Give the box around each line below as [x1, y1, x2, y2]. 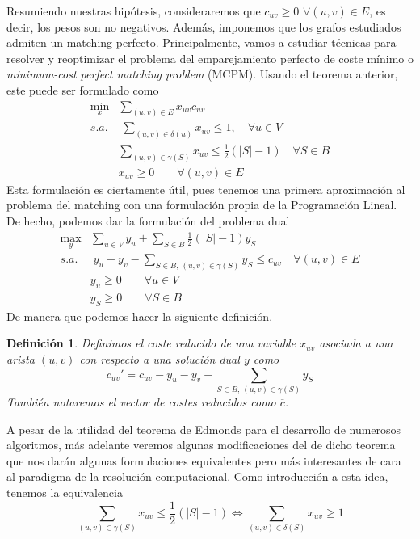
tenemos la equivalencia [6, 483, 123, 500]
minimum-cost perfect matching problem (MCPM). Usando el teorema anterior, [6, 65, 398, 82]
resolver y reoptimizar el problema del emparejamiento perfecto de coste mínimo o [6, 49, 414, 66]
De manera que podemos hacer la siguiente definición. [6, 307, 273, 324]
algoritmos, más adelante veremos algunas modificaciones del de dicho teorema [6, 436, 396, 453]
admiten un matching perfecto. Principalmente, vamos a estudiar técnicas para [6, 34, 397, 51]
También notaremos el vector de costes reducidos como [6, 393, 276, 410]
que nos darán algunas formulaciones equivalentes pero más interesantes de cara [6, 452, 401, 469]
